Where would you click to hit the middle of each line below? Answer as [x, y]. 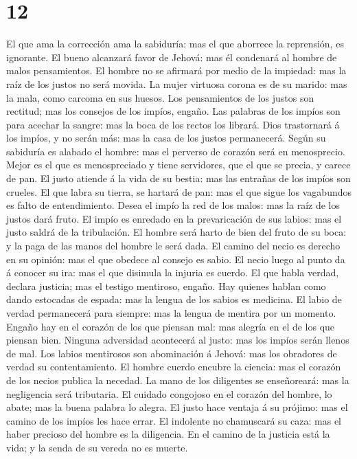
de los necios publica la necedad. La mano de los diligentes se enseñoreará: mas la [178, 380]
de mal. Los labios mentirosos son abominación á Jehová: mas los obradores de [172, 353]
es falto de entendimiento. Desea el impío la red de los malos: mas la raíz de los [173, 205]
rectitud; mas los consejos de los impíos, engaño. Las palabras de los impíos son [173, 111]
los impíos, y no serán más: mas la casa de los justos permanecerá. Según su [166, 138]
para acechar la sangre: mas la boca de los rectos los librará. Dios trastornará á [173, 124]
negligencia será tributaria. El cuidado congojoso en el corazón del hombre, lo [169, 393]
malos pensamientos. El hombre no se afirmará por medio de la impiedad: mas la [176, 70]
